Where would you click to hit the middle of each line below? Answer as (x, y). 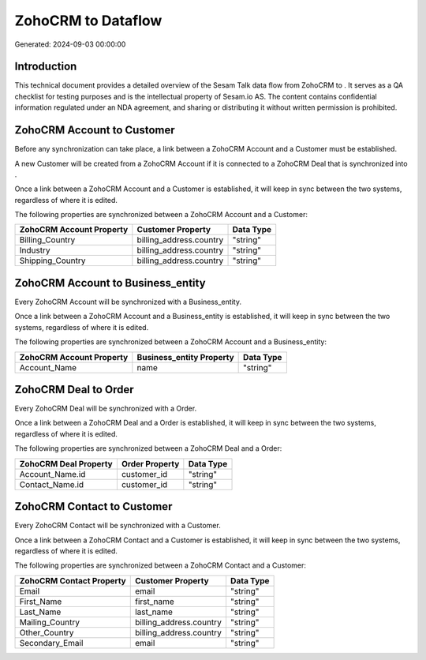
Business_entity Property (185, 357)
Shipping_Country (52, 261)
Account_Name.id (52, 474)
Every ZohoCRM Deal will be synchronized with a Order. (106, 409)
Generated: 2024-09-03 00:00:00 (70, 44)
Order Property (150, 463)
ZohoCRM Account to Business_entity (110, 283)
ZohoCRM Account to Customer (95, 130)
